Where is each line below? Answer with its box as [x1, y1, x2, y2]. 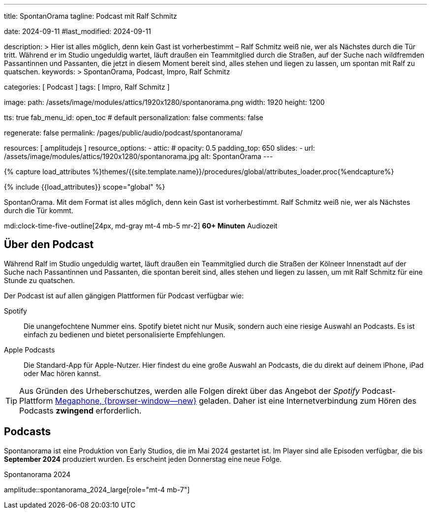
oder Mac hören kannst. [24, 369, 101, 378]
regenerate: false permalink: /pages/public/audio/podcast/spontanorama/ [4, 128, 243, 137]
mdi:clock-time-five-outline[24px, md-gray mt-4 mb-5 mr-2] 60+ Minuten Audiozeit [4, 222, 277, 230]
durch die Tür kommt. [4, 206, 73, 215]
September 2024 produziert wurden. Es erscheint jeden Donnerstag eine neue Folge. [4, 454, 282, 463]
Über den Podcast [4, 238, 94, 251]
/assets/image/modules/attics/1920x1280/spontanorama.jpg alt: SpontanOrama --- [4, 152, 273, 160]
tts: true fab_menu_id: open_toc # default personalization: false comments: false [4, 113, 264, 122]
